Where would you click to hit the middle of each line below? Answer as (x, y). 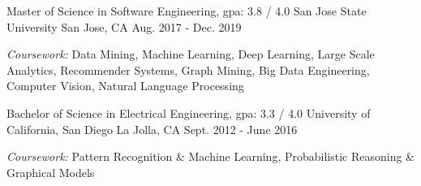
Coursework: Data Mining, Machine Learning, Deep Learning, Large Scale (191, 54)
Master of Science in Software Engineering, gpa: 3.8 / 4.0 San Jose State (187, 11)
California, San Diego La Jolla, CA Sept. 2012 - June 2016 (152, 129)
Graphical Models (51, 172)
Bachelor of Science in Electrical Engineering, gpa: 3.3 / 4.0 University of (189, 112)
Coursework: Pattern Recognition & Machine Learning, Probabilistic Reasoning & (210, 156)
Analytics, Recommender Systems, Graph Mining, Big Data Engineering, (188, 69)
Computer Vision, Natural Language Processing (125, 86)
